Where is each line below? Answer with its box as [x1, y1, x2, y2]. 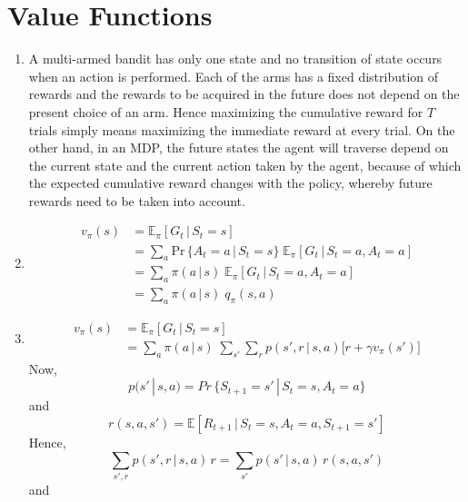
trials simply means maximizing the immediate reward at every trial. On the [28, 120, 455, 139]
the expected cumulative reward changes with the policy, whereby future [28, 173, 433, 192]
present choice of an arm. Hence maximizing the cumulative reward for [28, 102, 423, 121]
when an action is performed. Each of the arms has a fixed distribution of [28, 66, 439, 85]
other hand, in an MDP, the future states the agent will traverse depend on [28, 138, 449, 157]
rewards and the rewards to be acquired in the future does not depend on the [28, 84, 460, 103]
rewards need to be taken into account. [28, 191, 245, 210]
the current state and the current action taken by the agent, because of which [28, 155, 462, 174]
